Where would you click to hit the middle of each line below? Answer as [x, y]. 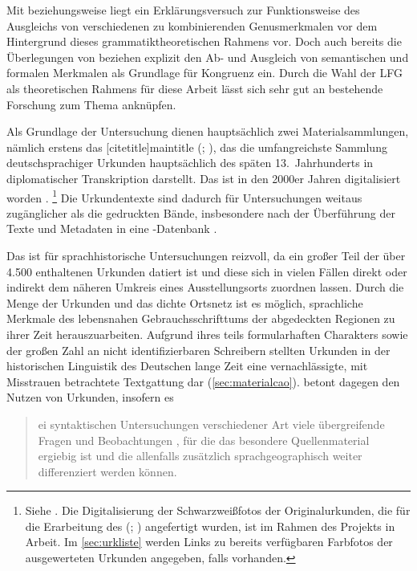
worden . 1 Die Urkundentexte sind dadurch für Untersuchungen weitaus [184, 196]
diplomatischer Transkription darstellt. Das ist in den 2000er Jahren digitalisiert [204, 178]
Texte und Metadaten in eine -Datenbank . [112, 228]
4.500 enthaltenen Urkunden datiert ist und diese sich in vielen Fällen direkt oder [207, 271]
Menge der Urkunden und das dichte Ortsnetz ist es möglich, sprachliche [185, 302]
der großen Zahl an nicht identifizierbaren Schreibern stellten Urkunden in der [198, 350]
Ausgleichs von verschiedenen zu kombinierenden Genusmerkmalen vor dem [192, 25]
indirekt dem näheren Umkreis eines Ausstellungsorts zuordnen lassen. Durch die [205, 287]
